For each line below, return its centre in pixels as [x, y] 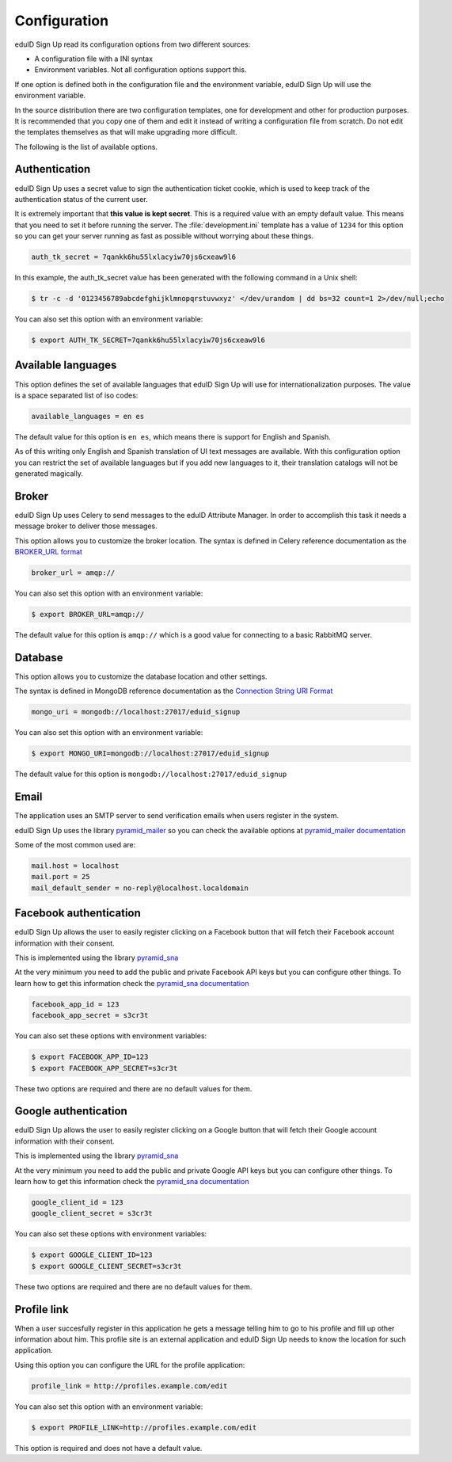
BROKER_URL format [49, 552]
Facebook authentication [78, 914]
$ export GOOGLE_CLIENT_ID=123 [92, 1255]
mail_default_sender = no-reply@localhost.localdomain [140, 888]
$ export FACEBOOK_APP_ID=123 [90, 1057]
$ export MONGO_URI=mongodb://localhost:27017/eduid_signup [150, 754]
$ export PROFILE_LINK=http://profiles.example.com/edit [144, 1427]
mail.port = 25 [61, 877]
